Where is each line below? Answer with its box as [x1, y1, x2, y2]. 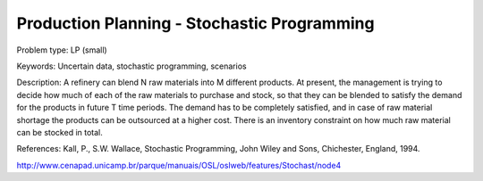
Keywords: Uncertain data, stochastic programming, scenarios [16, 61, 247, 71]
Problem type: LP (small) [16, 45, 107, 55]
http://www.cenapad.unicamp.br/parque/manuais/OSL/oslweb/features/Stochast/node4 [16, 160, 342, 170]
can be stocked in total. [16, 127, 103, 137]
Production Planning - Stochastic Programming [16, 13, 375, 33]
